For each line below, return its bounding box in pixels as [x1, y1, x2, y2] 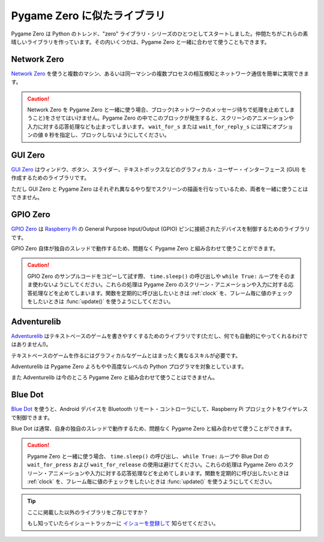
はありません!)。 [11, 340, 52, 348]
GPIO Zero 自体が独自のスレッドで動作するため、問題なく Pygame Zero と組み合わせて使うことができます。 [11, 244, 279, 252]
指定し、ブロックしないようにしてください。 [59, 131, 170, 138]
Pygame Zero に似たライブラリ [11, 9, 166, 22]
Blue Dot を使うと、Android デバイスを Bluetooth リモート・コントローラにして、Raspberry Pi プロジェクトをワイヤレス [11, 405, 308, 413]
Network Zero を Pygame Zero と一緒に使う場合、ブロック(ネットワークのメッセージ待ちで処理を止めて [27, 106, 284, 114]
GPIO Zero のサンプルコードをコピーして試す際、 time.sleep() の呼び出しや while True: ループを [27, 273, 280, 280]
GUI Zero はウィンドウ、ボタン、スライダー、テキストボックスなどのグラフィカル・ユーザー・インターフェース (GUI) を [11, 166, 307, 173]
